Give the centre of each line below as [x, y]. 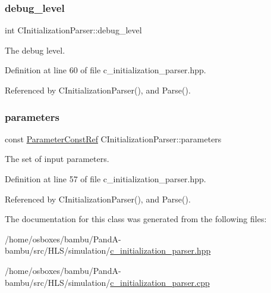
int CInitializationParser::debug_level [73, 30]
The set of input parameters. [57, 159]
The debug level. [35, 50]
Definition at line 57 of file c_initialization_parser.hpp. [105, 179]
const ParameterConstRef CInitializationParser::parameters [113, 138]
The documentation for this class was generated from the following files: [136, 219]
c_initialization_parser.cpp [160, 282]
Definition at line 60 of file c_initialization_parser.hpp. [105, 70]
